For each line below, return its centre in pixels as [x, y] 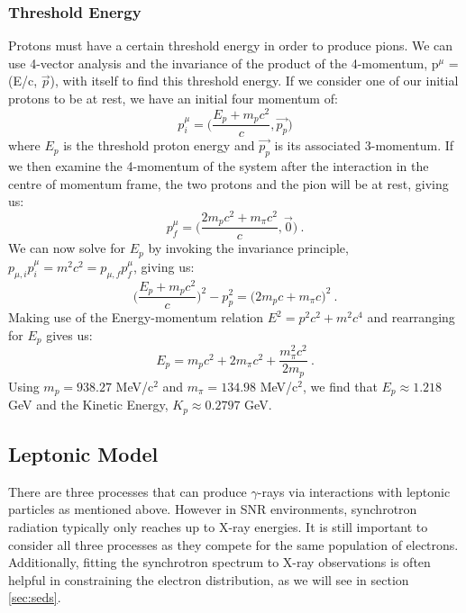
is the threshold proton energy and [159, 145]
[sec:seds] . [35, 597]
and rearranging [411, 317]
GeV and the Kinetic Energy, [88, 405]
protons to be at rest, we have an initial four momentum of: [173, 98]
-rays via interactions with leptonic [354, 491]
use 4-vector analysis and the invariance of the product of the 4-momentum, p [224, 63]
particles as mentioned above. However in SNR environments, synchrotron [213, 509]
